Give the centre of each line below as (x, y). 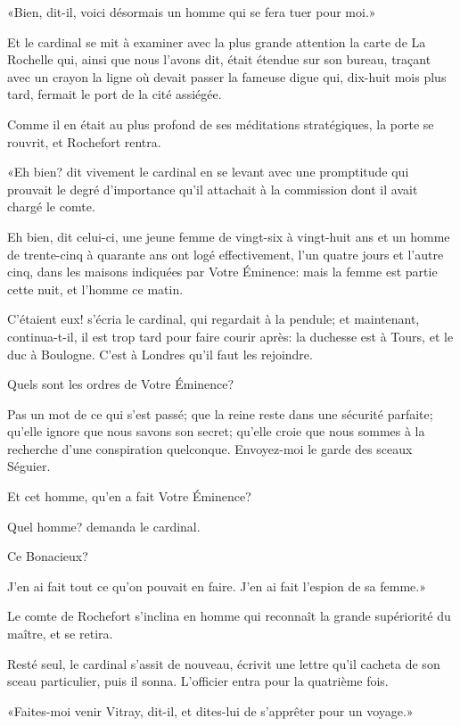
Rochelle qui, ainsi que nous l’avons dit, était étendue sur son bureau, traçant (219, 59)
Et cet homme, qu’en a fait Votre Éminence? (129, 496)
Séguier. (29, 466)
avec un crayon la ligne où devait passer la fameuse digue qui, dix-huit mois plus (227, 76)
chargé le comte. (51, 206)
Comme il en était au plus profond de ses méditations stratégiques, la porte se (221, 124)
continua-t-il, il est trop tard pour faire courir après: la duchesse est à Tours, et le (230, 336)
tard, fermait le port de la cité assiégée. (115, 94)
